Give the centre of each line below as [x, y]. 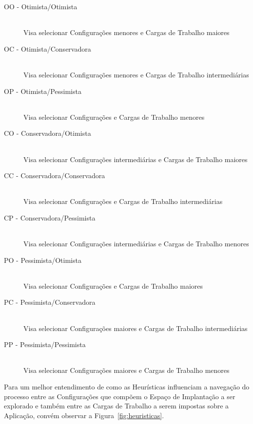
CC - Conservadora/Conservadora [55, 175]
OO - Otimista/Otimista [41, 6]
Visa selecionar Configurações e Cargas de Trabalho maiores [113, 286]
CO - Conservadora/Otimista [48, 133]
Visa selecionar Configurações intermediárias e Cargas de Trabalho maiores [136, 159]
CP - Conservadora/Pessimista [50, 217]
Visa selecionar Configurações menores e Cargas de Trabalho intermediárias [136, 74]
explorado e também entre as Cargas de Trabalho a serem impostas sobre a [117, 406]
